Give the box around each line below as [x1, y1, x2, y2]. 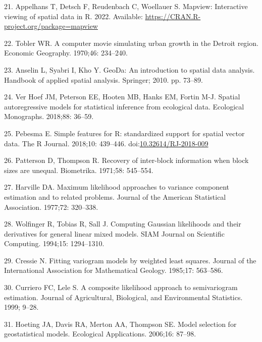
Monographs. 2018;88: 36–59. [4, 111, 94, 122]
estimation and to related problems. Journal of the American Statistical [4, 191, 226, 202]
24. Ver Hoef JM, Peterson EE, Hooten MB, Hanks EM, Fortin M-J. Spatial [4, 91, 240, 102]
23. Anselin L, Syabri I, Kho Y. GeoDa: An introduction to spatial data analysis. [4, 64, 255, 75]
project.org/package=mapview [4, 21, 98, 31]
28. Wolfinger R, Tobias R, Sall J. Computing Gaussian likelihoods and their [4, 218, 241, 229]
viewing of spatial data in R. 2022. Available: [4, 11, 143, 21]
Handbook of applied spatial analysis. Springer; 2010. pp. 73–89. [4, 74, 203, 85]
